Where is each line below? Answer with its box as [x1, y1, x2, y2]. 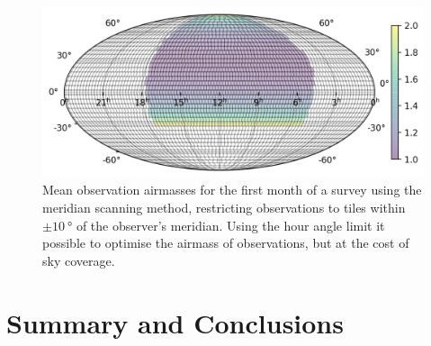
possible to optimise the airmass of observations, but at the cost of [42, 233, 409, 252]
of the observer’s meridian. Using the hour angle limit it [76, 215, 385, 234]
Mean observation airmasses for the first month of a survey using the [42, 180, 422, 199]
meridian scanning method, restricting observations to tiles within [42, 198, 406, 216]
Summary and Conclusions [6, 304, 344, 341]
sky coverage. [42, 250, 115, 269]
